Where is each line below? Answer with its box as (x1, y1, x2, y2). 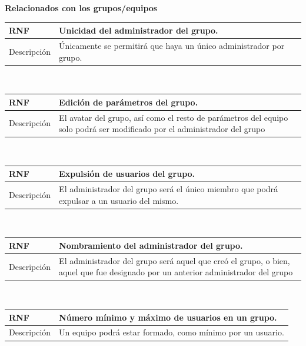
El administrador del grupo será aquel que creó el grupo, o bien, (59, 254, 290, 266)
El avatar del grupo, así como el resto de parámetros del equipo (59, 111, 288, 123)
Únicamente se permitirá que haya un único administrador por (59, 39, 285, 51)
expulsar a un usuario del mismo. (59, 194, 179, 206)
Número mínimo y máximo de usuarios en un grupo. (59, 311, 277, 323)
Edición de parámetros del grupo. (59, 95, 198, 108)
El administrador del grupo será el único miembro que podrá (59, 183, 278, 195)
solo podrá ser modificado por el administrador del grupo (59, 123, 265, 135)
